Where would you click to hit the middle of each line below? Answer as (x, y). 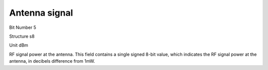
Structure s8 (22, 36)
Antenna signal (41, 13)
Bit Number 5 (23, 27)
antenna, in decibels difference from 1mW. (52, 61)
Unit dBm (19, 45)
